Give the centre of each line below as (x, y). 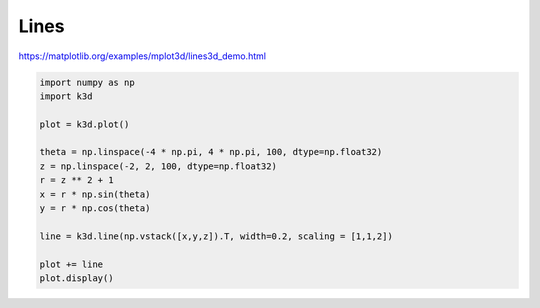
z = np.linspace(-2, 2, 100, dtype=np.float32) (158, 166)
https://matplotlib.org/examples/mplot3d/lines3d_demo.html (142, 56)
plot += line (71, 264)
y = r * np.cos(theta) (95, 208)
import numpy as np (87, 82)
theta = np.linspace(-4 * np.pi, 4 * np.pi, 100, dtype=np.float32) (211, 152)
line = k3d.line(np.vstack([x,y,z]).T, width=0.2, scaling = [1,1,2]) (216, 236)
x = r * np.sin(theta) (95, 194)
